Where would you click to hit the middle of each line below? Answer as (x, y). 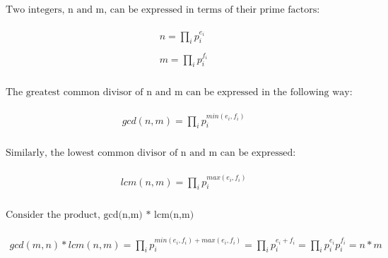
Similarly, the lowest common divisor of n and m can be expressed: (151, 153)
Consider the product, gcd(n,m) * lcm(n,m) (100, 215)
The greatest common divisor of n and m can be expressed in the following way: (179, 92)
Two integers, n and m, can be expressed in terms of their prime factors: (163, 10)
